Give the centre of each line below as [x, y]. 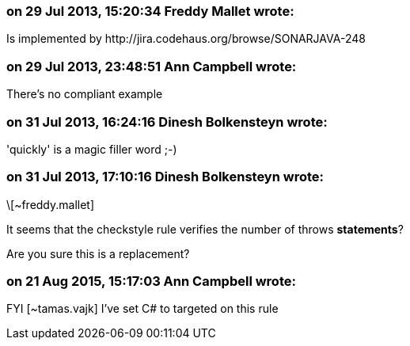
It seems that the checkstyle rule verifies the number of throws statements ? [205, 229]
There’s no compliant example [85, 94]
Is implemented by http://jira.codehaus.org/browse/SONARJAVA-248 [186, 39]
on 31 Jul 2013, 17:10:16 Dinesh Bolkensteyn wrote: [165, 177]
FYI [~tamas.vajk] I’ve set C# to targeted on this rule [142, 309]
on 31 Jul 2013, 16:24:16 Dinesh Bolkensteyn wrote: [167, 122]
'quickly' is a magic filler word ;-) [92, 149]
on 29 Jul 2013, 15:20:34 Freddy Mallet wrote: [150, 11]
